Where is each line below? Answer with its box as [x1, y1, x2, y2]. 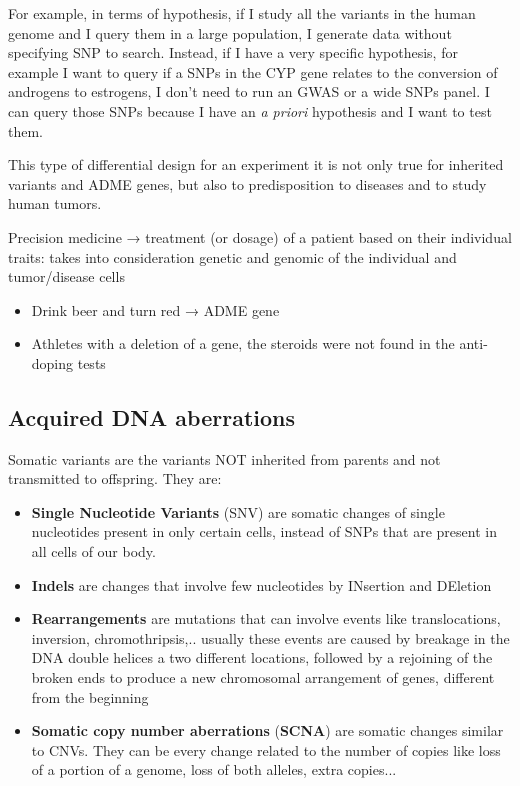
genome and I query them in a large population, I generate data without [8, 22, 452, 43]
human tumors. [8, 193, 102, 214]
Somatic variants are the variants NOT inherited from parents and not [8, 448, 441, 469]
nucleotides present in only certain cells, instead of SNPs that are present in [31, 521, 497, 542]
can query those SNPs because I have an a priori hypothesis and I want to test [8, 100, 492, 121]
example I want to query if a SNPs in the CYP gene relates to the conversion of [8, 61, 498, 82]
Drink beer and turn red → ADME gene [31, 299, 280, 320]
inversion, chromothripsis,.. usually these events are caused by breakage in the [31, 627, 510, 648]
